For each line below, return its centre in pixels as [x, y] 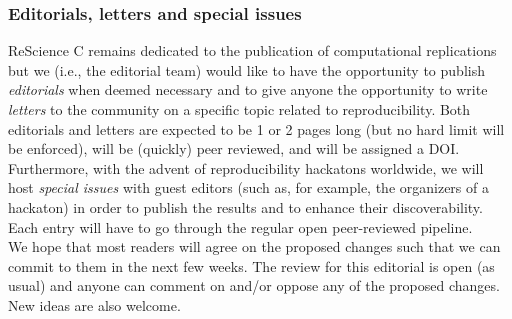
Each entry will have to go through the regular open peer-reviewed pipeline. [240, 226]
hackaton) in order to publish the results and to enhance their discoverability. [245, 206]
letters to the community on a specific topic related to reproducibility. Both [239, 109]
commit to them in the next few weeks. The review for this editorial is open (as [251, 265]
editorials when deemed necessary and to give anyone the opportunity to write [248, 89]
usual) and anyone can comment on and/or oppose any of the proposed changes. [254, 285]
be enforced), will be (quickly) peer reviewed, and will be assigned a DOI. [234, 148]
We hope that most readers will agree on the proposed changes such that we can [254, 246]
